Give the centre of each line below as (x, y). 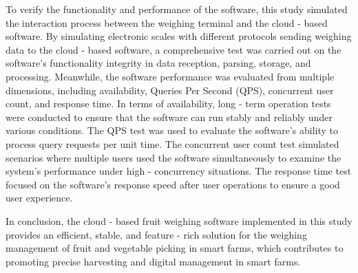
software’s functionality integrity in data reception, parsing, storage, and (158, 63)
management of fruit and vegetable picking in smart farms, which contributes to (175, 248)
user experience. (39, 198)
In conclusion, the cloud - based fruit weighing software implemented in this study (179, 220)
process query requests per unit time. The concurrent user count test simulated (172, 143)
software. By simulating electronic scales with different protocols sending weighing (179, 36)
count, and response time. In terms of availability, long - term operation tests (168, 103)
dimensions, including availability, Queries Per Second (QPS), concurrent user (170, 90)
